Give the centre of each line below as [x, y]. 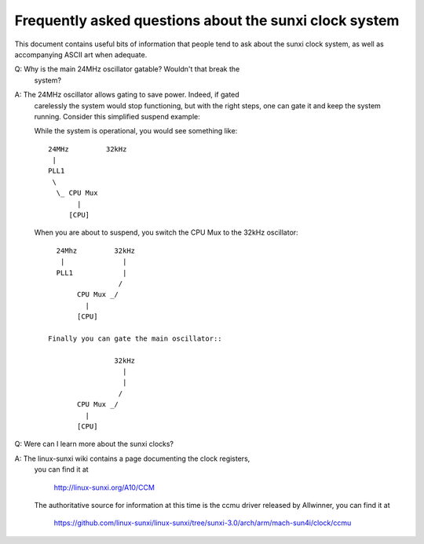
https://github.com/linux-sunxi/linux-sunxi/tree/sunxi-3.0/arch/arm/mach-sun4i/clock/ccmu [203, 523]
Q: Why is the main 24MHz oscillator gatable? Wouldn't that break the [127, 69]
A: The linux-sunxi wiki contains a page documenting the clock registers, [132, 458]
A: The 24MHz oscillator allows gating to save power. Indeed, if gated [127, 95]
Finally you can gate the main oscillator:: [135, 338]
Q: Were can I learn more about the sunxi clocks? [94, 444]
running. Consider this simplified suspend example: [117, 116]
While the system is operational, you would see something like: [136, 131]
